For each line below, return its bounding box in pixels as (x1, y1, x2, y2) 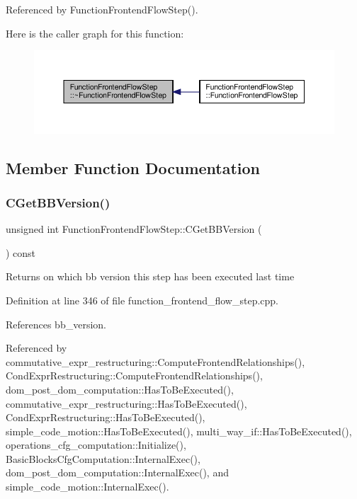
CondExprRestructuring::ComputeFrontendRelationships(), (6, 368, 263, 383)
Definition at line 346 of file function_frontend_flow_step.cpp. (6, 292, 278, 307)
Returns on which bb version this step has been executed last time (6, 269, 295, 284)
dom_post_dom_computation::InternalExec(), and (6, 465, 229, 480)
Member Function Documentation (6, 156, 261, 178)
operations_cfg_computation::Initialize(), (6, 437, 186, 452)
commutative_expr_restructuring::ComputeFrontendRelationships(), (6, 354, 305, 369)
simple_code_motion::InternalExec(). (6, 479, 169, 494)
